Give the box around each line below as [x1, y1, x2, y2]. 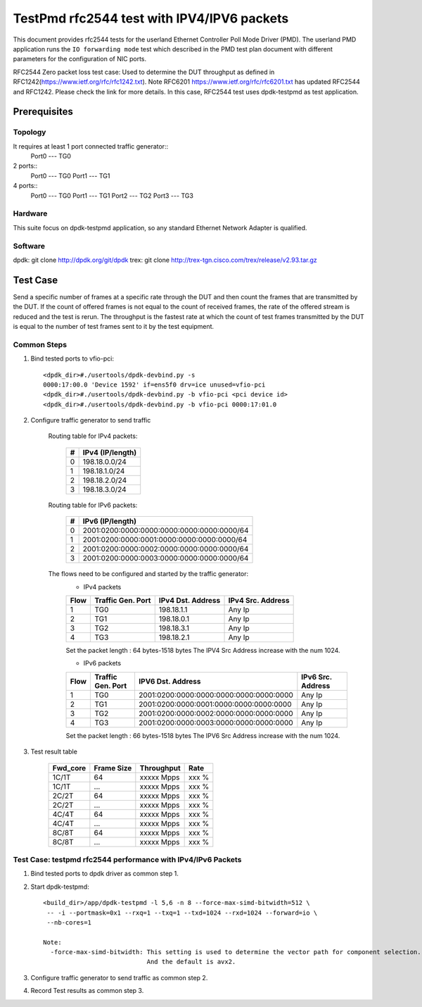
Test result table [30, 747, 77, 756]
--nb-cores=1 [46, 918, 91, 926]
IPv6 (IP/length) [82, 516, 137, 526]
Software [13, 241, 46, 251]
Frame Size [94, 763, 132, 773]
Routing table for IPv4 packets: [48, 432, 138, 440]
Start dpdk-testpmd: [30, 882, 89, 891]
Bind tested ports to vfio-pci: [30, 354, 114, 363]
